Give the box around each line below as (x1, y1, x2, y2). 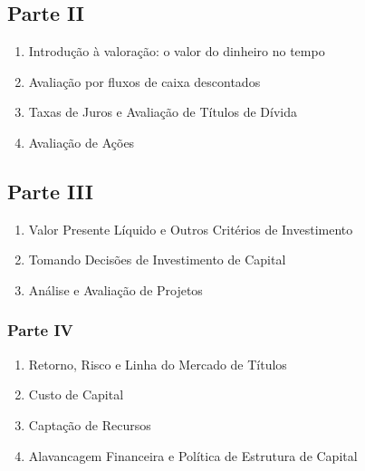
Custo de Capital (28, 385, 124, 404)
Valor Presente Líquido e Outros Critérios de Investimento (28, 219, 353, 238)
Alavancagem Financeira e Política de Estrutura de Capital (28, 446, 358, 465)
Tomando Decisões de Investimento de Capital (28, 250, 286, 269)
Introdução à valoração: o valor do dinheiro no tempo (28, 42, 325, 61)
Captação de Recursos (28, 415, 151, 434)
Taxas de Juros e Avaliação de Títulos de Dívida (28, 102, 297, 121)
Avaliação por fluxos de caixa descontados (28, 72, 261, 91)
